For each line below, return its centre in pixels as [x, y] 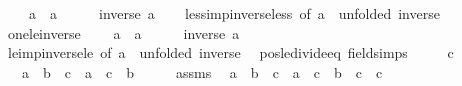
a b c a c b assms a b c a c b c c [202, 71]
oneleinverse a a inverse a [123, 32]
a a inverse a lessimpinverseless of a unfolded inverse [234, 13]
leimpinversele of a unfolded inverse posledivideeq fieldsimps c [230, 52]
